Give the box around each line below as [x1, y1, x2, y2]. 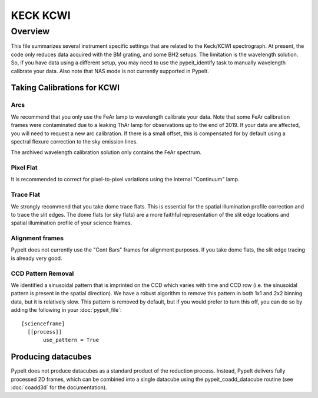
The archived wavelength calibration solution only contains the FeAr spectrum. [11, 149, 202, 156]
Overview [11, 26, 50, 37]
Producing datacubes [11, 352, 92, 362]
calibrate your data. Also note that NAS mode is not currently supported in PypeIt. [11, 67, 209, 74]
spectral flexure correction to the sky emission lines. [11, 138, 138, 145]
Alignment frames [11, 234, 64, 242]
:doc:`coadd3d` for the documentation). [11, 384, 107, 391]
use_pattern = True [43, 337, 100, 344]
